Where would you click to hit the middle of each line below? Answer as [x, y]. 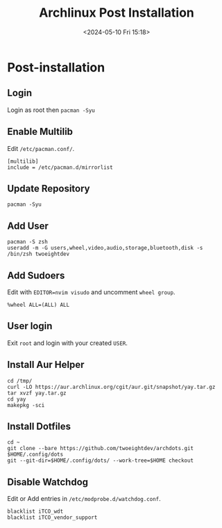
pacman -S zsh [28, 242]
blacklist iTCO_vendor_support [52, 518]
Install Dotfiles [39, 427]
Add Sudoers [36, 275]
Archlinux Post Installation [117, 13]
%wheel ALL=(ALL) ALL [39, 305]
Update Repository [49, 188]
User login [30, 326]
